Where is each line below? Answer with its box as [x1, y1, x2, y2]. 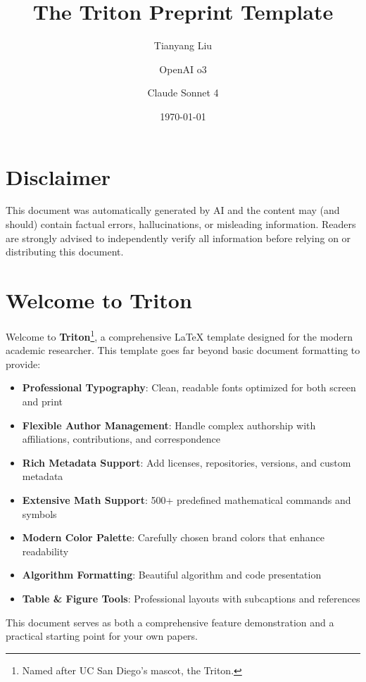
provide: [6, 356, 41, 371]
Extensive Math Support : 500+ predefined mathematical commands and [22, 492, 351, 507]
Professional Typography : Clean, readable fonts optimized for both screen [22, 380, 356, 395]
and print [22, 393, 63, 408]
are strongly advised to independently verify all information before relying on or [6, 230, 351, 245]
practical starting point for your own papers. [6, 629, 198, 643]
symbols [22, 506, 57, 521]
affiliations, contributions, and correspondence [22, 431, 220, 446]
